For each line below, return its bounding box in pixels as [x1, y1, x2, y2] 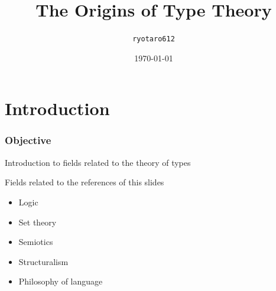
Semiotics [18, 236, 53, 248]
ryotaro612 [132, 35, 175, 44]
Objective [5, 133, 51, 148]
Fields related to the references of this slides [5, 176, 164, 188]
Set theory [18, 215, 57, 228]
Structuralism [18, 255, 69, 267]
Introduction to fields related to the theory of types [5, 156, 191, 168]
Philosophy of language [18, 275, 103, 287]
